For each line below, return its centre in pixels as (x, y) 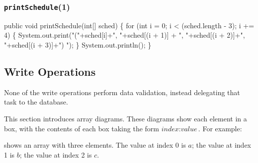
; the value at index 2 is (56, 154)
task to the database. (36, 102)
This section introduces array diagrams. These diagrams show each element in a (126, 118)
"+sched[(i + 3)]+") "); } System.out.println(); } (78, 44)
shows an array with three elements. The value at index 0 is (95, 145)
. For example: (220, 128)
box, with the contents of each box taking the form (82, 128)
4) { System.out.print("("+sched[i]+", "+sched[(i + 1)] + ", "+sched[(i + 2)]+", (125, 35)
